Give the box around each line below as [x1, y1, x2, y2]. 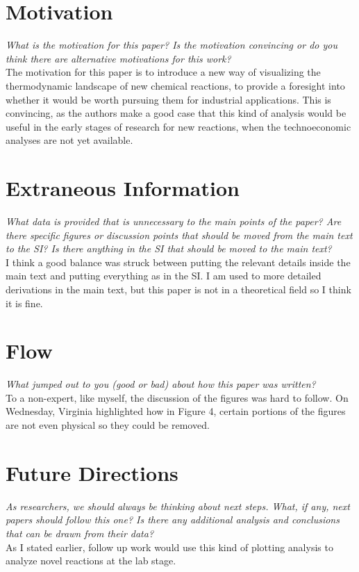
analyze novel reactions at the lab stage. [6, 553, 176, 568]
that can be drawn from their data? [6, 525, 154, 540]
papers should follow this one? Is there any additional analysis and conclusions [6, 512, 340, 527]
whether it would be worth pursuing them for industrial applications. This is [6, 92, 331, 106]
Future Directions [6, 458, 178, 487]
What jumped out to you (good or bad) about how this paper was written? [6, 377, 316, 391]
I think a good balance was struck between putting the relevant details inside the [6, 254, 351, 269]
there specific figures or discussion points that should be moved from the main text [6, 227, 353, 242]
